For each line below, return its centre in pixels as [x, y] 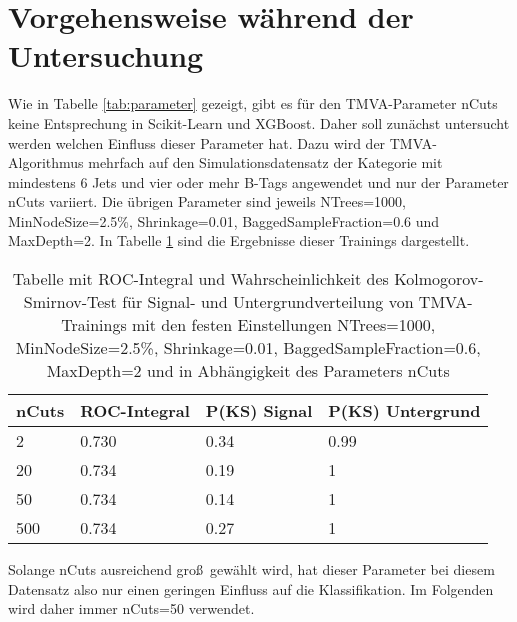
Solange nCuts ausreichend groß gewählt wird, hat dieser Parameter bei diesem [251, 569]
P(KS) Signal [259, 411]
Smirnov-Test [70, 302]
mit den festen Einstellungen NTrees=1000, [284, 325]
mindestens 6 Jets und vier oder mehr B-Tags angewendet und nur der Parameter [258, 181]
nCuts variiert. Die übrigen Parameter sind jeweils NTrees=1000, [207, 201]
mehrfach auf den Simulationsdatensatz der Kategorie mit [265, 162]
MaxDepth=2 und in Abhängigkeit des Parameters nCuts [248, 371]
